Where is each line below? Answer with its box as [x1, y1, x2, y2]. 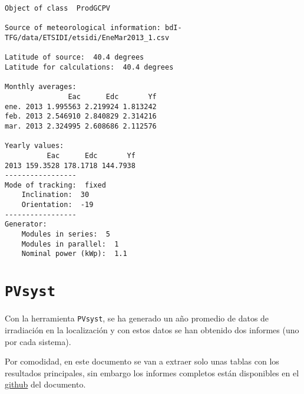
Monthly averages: [5, 83, 77, 91]
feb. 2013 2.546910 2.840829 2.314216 [5, 112, 157, 121]
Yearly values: [5, 142, 64, 150]
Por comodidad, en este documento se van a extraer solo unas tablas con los [5, 355, 279, 367]
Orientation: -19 [21, 201, 94, 209]
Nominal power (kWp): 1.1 [21, 249, 127, 258]
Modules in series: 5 [21, 230, 110, 239]
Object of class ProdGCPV [5, 4, 110, 12]
